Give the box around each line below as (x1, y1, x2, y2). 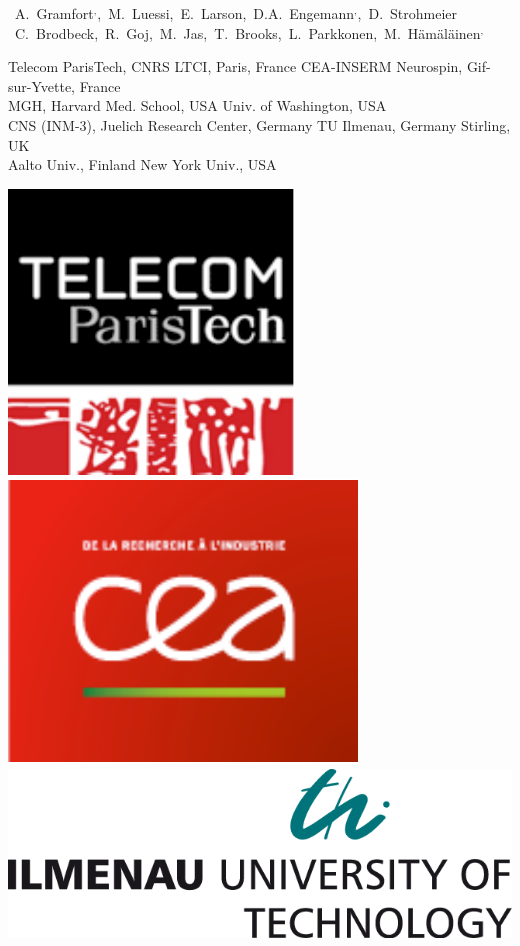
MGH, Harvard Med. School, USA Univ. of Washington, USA (8, 95, 387, 116)
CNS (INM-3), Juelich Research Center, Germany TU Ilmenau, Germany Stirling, (8, 114, 511, 135)
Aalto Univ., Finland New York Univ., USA (8, 154, 277, 175)
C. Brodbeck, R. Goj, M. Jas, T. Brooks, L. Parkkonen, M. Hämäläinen (14, 22, 481, 43)
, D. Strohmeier (357, 3, 458, 23)
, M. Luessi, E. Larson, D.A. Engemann (97, 3, 355, 23)
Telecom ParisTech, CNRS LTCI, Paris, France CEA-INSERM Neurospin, (8, 56, 463, 77)
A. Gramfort (14, 3, 94, 23)
